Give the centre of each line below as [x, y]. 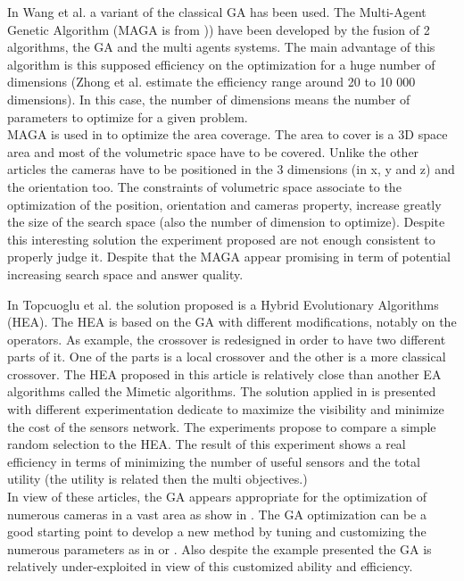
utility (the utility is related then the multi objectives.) [157, 479]
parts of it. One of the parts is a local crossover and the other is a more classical [227, 357]
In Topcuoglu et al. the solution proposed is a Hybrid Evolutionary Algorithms [223, 304]
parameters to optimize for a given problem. [128, 116]
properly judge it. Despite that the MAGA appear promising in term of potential [229, 257]
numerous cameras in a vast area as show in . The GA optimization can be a [217, 514]
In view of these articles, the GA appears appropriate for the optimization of [217, 497]
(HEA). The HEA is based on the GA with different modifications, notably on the [232, 322]
